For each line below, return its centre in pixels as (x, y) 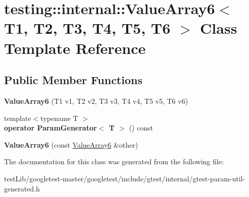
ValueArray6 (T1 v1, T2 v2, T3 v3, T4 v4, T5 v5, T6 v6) (96, 101)
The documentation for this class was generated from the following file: (114, 161)
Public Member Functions (73, 80)
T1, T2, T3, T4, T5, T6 (87, 28)
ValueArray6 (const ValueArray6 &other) (71, 144)
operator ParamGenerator (51, 128)
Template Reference (75, 48)
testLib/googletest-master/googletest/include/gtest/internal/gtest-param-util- (125, 178)
